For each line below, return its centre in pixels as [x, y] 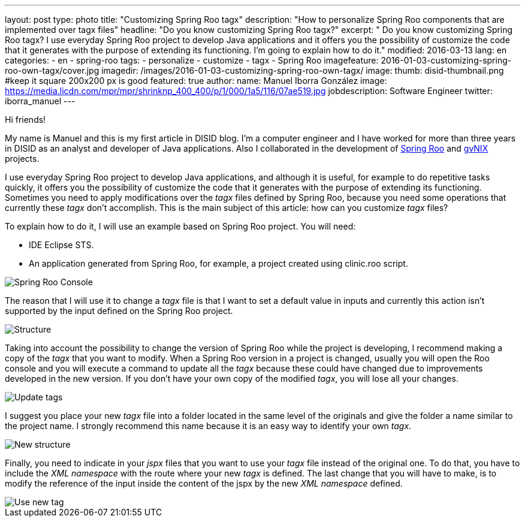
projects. [22, 159]
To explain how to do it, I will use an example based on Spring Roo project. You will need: [180, 226]
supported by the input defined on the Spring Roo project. [119, 311]
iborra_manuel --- [40, 101]
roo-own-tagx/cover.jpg [52, 70]
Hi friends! [25, 120]
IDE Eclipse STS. [61, 245]
